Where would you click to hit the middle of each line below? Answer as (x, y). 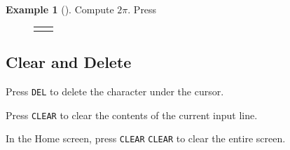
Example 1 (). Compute (60, 9)
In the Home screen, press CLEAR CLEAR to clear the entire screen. (146, 138)
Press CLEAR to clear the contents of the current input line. (132, 115)
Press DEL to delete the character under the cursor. (115, 91)
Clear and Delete (69, 62)
